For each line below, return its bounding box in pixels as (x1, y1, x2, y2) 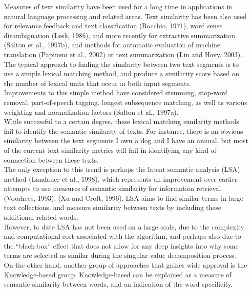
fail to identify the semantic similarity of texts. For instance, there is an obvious (4, 125, 243, 136)
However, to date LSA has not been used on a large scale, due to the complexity (4, 221, 245, 231)
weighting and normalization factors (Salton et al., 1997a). (4, 106, 179, 117)
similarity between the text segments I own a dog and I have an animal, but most (4, 135, 249, 146)
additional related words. (4, 212, 79, 222)
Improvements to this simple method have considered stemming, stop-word (4, 87, 228, 98)
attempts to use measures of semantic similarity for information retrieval (4, 183, 221, 193)
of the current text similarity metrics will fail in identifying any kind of (4, 145, 216, 155)
